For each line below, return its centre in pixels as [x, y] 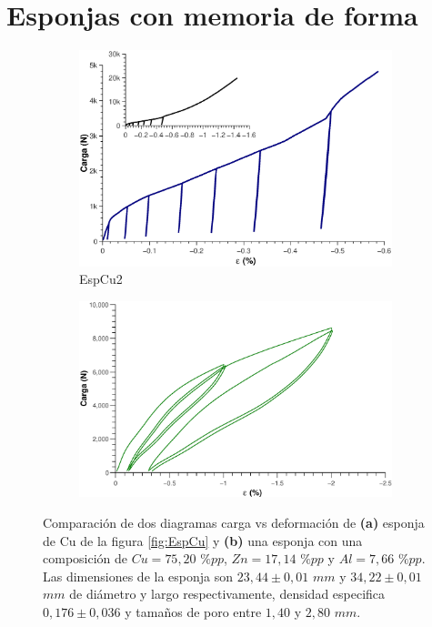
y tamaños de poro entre [193, 612]
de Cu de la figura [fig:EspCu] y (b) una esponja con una [203, 540]
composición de [85, 558]
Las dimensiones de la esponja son [138, 576]
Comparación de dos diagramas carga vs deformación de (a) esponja [234, 523]
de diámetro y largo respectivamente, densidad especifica [227, 594]
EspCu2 [101, 279]
